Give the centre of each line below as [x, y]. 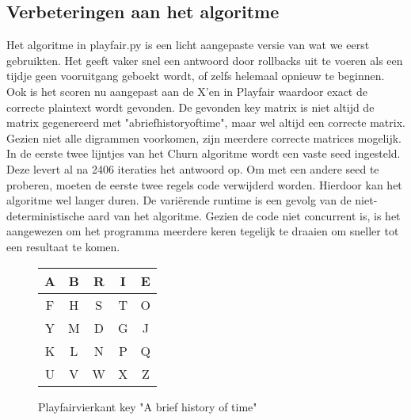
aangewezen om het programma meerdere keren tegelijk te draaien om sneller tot [203, 231]
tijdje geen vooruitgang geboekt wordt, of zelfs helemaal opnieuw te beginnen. [196, 76]
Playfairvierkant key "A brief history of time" [148, 406]
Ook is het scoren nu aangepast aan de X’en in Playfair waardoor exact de [187, 91]
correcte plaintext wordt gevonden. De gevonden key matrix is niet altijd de [190, 107]
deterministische [46, 215]
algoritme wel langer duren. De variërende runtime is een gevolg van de [179, 200]
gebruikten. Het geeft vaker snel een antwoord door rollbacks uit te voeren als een [205, 60]
